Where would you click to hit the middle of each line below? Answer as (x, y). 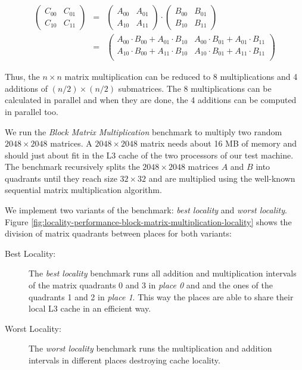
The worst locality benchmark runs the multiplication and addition (150, 348)
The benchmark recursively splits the (72, 167)
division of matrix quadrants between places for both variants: (118, 233)
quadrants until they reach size (61, 178)
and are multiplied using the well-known (222, 178)
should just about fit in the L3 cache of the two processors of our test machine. (149, 155)
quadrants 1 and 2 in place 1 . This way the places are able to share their (161, 296)
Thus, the (22, 77)
